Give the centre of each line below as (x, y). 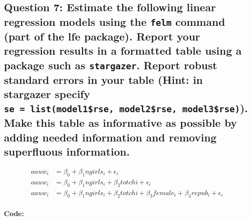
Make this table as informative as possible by (121, 123)
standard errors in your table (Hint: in (104, 79)
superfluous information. (67, 151)
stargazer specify (47, 93)
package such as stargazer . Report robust (111, 65)
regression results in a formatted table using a (123, 50)
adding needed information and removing (110, 137)
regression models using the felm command (115, 21)
